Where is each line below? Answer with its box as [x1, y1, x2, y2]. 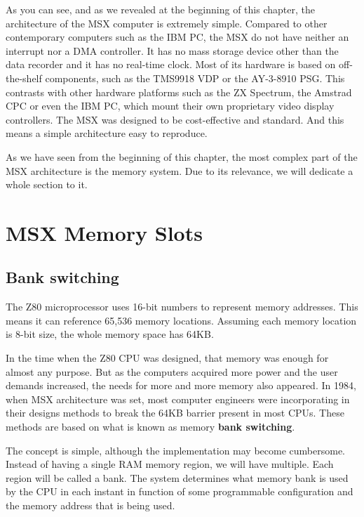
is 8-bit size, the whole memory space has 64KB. [6, 327, 214, 341]
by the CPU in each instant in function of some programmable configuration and [6, 484, 353, 499]
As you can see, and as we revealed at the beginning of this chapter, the [6, 2, 315, 16]
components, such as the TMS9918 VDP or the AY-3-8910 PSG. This [45, 70, 345, 85]
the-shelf [6, 70, 42, 85]
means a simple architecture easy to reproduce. [6, 126, 208, 140]
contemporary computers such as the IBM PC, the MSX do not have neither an [6, 30, 349, 44]
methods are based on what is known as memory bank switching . [6, 419, 295, 434]
